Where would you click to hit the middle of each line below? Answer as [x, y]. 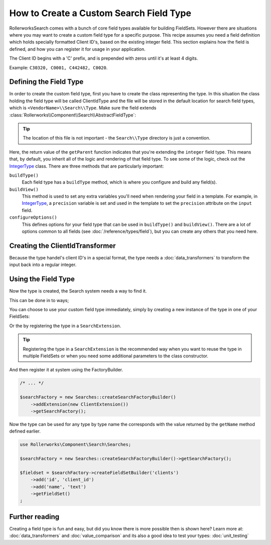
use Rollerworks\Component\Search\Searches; [76, 445]
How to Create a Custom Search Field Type [100, 13]
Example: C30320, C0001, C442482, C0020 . [58, 67]
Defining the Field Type [46, 82]
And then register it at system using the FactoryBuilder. [66, 370]
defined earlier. [25, 431]
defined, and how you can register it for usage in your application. [77, 49]
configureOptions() [33, 218]
